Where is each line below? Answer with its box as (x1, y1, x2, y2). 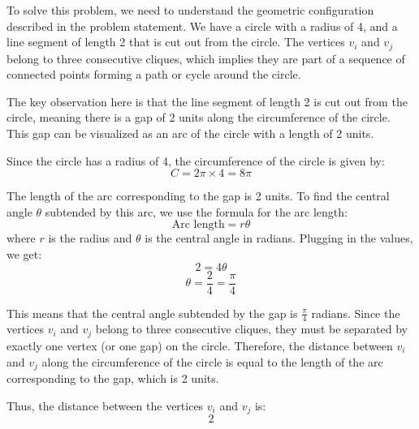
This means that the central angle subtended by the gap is (6, 304, 298, 321)
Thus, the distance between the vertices (6, 397, 204, 414)
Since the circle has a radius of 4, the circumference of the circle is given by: (6, 152, 385, 169)
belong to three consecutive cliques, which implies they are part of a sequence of (6, 49, 405, 66)
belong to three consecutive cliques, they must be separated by (95, 320, 408, 337)
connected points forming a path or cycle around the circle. (6, 66, 301, 83)
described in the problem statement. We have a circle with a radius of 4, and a (6, 17, 398, 34)
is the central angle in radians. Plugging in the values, (145, 230, 413, 247)
